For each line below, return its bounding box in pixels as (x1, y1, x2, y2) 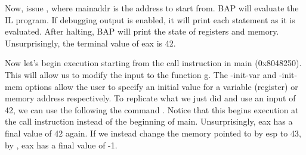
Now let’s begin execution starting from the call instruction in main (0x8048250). (5, 57, 302, 69)
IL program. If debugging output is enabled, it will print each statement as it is (5, 13, 295, 26)
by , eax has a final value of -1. (5, 138, 118, 151)
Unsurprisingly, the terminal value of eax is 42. (5, 36, 176, 49)
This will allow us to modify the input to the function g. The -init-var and (5, 68, 277, 80)
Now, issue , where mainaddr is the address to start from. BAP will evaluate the (5, 2, 299, 14)
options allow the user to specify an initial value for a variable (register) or (25, 80, 298, 92)
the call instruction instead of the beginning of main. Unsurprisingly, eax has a (5, 115, 293, 128)
